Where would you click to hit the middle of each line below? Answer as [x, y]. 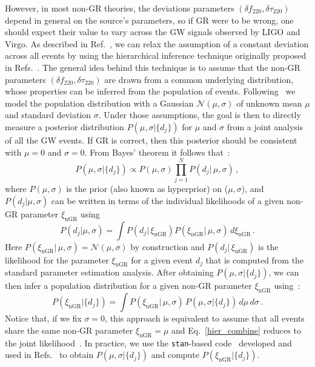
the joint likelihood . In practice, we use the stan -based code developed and [148, 342]
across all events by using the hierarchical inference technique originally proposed [156, 55]
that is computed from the [255, 260]
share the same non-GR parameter [69, 330]
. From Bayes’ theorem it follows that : [157, 152]
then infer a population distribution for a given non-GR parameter [128, 286]
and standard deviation [48, 115]
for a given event [162, 260]
